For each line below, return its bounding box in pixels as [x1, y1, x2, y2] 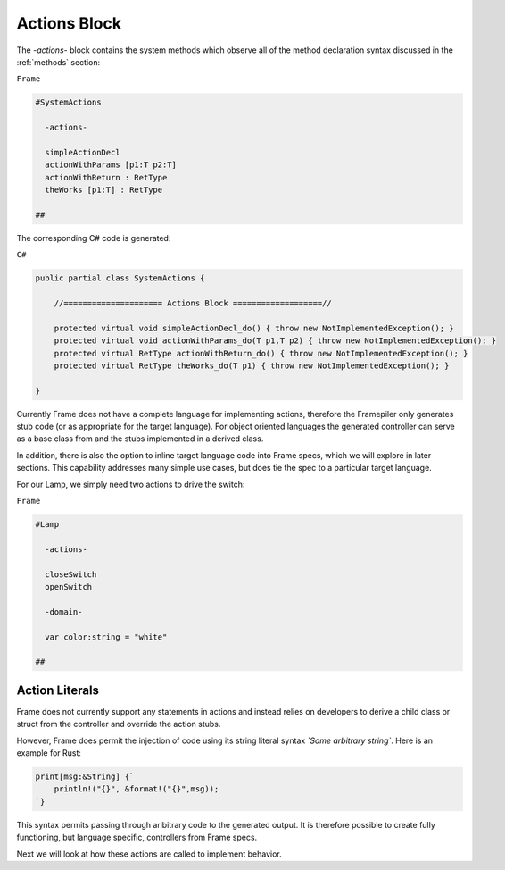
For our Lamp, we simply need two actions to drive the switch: [16, 479, 245, 489]
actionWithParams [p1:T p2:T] [45, 160, 178, 170]
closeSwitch [45, 569, 97, 580]
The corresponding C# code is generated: [16, 232, 171, 243]
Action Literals [16, 682, 100, 698]
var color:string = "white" [45, 632, 168, 642]
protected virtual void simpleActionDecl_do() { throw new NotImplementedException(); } [54, 322, 454, 333]
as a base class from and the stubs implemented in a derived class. [16, 433, 264, 444]
